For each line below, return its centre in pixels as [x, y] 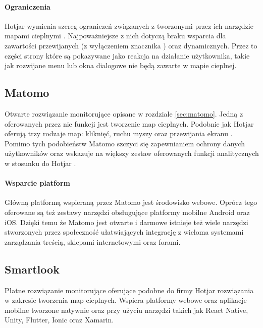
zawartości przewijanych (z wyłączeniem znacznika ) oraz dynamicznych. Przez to [131, 45]
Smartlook [32, 269]
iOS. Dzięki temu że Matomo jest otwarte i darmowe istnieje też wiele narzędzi [126, 222]
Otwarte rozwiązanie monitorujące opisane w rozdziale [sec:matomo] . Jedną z [124, 113]
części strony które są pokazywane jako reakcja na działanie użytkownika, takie [127, 55]
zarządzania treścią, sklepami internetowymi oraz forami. [93, 241]
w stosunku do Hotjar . [40, 163]
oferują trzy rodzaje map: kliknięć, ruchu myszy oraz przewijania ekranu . [119, 133]
